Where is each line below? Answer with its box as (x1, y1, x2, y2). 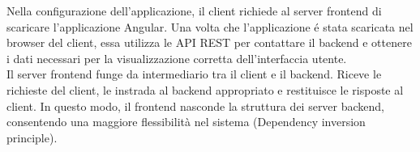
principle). (6, 129, 58, 146)
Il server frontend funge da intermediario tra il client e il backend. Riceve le (6, 65, 382, 82)
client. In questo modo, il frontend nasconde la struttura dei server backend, (6, 97, 385, 114)
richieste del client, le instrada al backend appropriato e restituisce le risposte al (6, 81, 404, 98)
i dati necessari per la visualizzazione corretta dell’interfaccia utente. (6, 49, 347, 66)
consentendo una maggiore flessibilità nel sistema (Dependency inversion (6, 113, 366, 130)
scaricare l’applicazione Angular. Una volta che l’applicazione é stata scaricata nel (6, 18, 414, 35)
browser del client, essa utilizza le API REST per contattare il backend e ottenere (6, 34, 412, 51)
